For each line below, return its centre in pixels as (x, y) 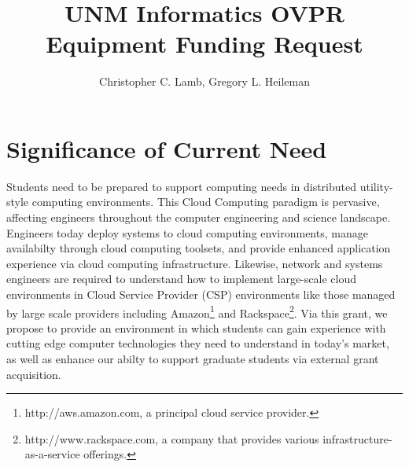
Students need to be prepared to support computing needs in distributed (182, 186)
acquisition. (34, 374)
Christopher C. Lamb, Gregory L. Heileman (204, 81)
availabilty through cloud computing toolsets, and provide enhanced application (199, 248)
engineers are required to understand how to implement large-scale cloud (181, 279)
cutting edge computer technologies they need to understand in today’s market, (198, 343)
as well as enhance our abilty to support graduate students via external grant (193, 359)
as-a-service (52, 454)
